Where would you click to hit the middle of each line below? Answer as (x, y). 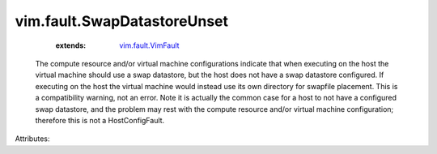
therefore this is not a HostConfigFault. (100, 120)
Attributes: (32, 139)
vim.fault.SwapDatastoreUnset (122, 21)
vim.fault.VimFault (149, 45)
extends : (71, 45)
